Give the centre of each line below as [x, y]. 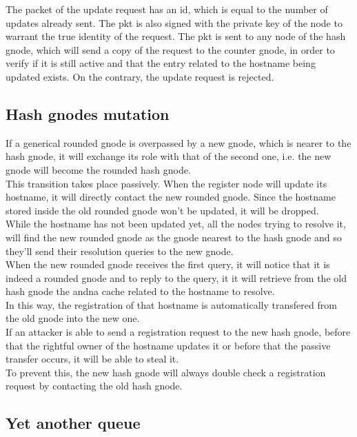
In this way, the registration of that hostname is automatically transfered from [171, 304]
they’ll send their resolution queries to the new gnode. [120, 251]
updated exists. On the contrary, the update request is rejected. [140, 76]
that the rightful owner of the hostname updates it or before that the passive [168, 345]
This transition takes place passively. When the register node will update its [166, 183]
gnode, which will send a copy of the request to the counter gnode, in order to [170, 49]
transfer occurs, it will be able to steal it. [92, 359]
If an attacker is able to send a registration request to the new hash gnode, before [178, 332]
